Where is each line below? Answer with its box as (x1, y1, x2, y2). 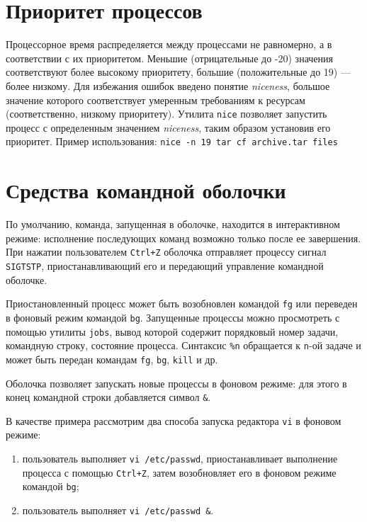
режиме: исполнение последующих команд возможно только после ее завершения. (6, 230, 361, 245)
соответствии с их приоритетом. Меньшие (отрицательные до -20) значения (6, 50, 333, 65)
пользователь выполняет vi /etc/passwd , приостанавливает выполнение (22, 451, 338, 465)
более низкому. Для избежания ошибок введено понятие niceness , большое (6, 78, 330, 93)
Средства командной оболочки (6, 176, 286, 205)
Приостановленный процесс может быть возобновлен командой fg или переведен (6, 296, 358, 311)
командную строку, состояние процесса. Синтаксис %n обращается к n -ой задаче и (6, 338, 361, 353)
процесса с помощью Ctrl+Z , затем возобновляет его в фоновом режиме (22, 465, 337, 480)
